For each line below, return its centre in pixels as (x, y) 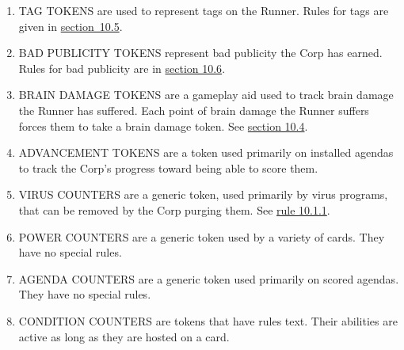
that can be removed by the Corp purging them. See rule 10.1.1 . (174, 209)
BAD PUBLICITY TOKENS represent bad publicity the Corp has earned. (200, 53)
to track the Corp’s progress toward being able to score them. (168, 167)
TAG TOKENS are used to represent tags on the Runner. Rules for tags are (204, 10)
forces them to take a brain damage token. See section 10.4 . (163, 126)
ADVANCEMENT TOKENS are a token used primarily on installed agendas (206, 152)
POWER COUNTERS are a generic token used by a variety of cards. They (202, 236)
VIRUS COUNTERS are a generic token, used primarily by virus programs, (203, 194)
